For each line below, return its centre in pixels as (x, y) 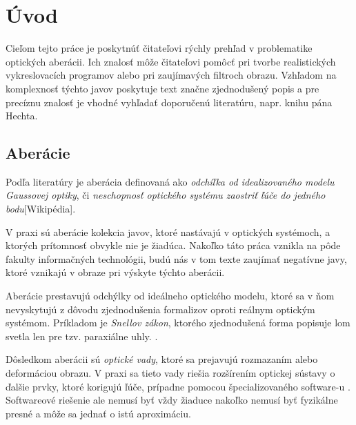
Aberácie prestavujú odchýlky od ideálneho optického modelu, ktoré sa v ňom (170, 296)
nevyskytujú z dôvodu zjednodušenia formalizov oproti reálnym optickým (160, 309)
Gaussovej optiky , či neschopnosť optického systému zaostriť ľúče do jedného (166, 195)
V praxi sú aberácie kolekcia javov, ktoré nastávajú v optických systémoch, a (168, 231)
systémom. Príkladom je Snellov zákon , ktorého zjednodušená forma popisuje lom (178, 323)
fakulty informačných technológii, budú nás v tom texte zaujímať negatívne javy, (176, 258)
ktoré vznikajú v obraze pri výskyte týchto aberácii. (115, 272)
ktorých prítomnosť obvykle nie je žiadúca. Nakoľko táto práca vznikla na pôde (173, 245)
